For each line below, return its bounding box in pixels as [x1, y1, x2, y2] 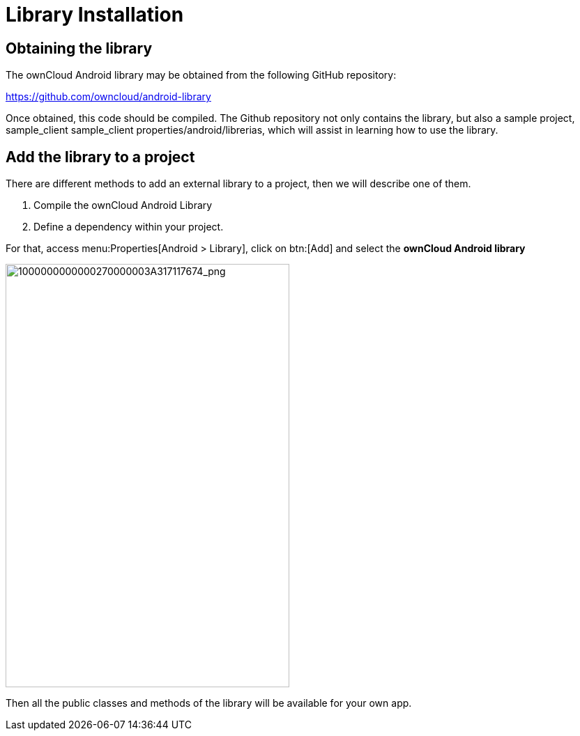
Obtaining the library [6, 39, 153, 57]
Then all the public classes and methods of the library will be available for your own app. [6, 697, 412, 710]
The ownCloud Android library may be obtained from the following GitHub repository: [6, 69, 397, 81]
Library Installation [6, 3, 184, 26]
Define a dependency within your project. [33, 221, 224, 233]
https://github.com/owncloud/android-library [6, 91, 211, 103]
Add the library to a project [6, 148, 195, 166]
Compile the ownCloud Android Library [33, 199, 213, 212]
